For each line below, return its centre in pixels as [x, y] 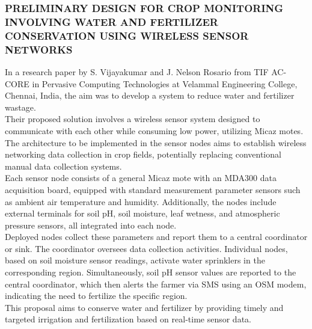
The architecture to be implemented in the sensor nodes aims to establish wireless [156, 142]
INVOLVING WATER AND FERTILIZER [112, 21]
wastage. [20, 107]
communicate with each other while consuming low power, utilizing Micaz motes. [154, 130]
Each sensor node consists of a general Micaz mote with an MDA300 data [141, 178]
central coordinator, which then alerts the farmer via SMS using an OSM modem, [156, 284]
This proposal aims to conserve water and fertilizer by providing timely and [144, 307]
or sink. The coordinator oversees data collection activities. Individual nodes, [146, 248]
